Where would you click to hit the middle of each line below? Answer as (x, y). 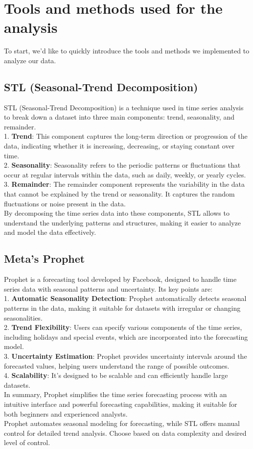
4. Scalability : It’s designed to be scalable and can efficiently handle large (116, 375)
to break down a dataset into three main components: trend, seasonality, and (119, 117)
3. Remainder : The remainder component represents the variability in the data (124, 184)
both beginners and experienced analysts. (66, 413)
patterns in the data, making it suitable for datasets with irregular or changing (122, 308)
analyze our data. (30, 60)
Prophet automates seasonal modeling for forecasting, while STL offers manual (122, 423)
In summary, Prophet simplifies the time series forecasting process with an (115, 394)
